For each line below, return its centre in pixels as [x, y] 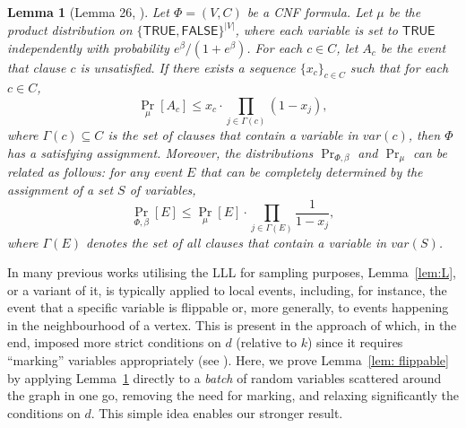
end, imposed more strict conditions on [114, 342]
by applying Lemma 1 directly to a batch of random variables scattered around [224, 377]
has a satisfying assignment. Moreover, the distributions [160, 153]
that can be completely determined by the [311, 172]
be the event [413, 47]
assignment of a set [60, 190]
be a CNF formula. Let [310, 12]
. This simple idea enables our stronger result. [217, 412]
